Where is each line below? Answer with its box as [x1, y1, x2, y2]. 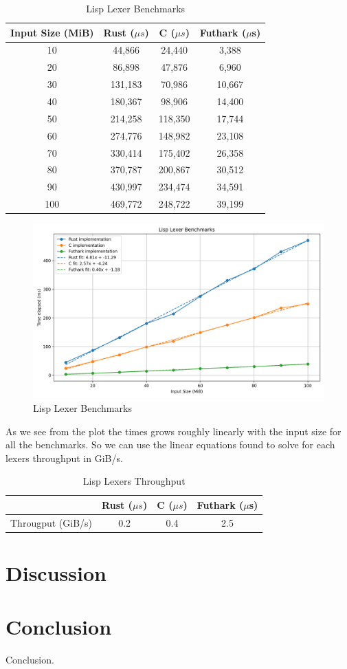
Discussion [5, 559, 107, 587]
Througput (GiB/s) [10, 515, 93, 529]
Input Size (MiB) [10, 25, 94, 39]
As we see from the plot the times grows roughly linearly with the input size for [5, 424, 342, 438]
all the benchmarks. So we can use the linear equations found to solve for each [5, 437, 335, 452]
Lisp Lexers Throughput [82, 474, 186, 488]
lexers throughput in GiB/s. [5, 450, 123, 465]
